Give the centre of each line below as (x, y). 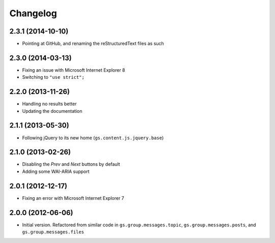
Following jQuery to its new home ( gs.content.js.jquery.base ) (93, 138)
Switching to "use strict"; (53, 77)
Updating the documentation (52, 111)
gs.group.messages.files (53, 232)
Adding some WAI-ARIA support (56, 171)
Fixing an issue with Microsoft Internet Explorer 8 (74, 70)
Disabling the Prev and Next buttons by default (71, 164)
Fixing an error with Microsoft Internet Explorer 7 (73, 198)
